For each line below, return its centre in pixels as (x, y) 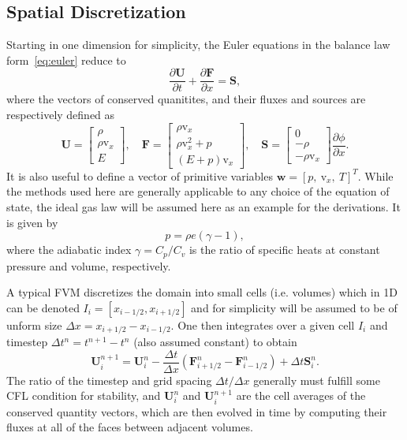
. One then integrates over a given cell (263, 324)
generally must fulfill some (317, 380)
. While (375, 175)
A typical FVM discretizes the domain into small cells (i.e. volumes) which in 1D (202, 292)
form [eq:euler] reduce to (66, 60)
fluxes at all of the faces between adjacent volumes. (130, 427)
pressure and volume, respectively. (89, 265)
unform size (34, 324)
